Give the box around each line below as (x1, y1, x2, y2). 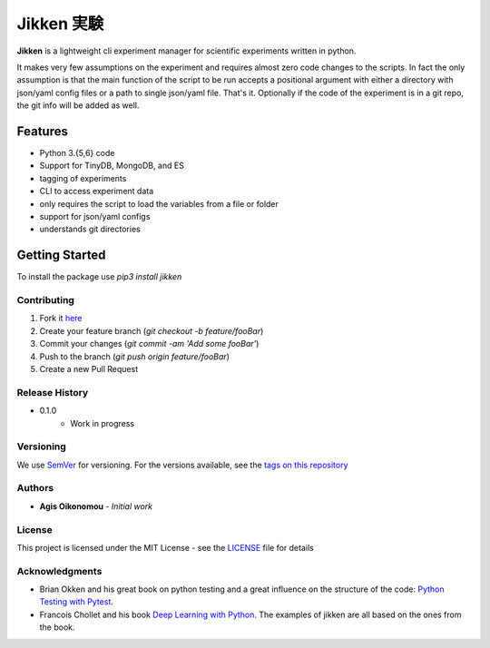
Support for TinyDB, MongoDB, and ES (39, 160, 185, 172)
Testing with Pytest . (39, 596, 113, 607)
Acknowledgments (16, 565, 103, 577)
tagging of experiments (39, 172, 127, 183)
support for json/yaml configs (39, 211, 151, 221)
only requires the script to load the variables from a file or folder (39, 198, 279, 209)
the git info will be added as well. (16, 100, 140, 111)
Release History (16, 386, 89, 398)
